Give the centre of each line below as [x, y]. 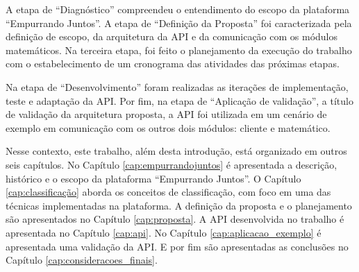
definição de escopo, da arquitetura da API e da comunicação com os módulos [172, 36]
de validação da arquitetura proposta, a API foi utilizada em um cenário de [166, 114]
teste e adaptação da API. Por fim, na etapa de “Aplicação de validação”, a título [179, 100]
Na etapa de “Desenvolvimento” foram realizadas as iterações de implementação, [177, 86]
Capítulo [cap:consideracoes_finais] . [82, 260]
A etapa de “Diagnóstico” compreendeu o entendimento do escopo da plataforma [178, 9]
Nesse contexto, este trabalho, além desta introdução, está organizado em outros [176, 151]
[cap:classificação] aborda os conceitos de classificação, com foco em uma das [168, 192]
